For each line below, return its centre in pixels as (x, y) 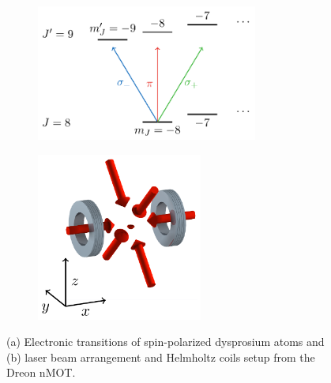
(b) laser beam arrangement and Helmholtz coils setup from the (161, 357)
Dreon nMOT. (41, 372)
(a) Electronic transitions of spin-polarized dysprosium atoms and (165, 342)
